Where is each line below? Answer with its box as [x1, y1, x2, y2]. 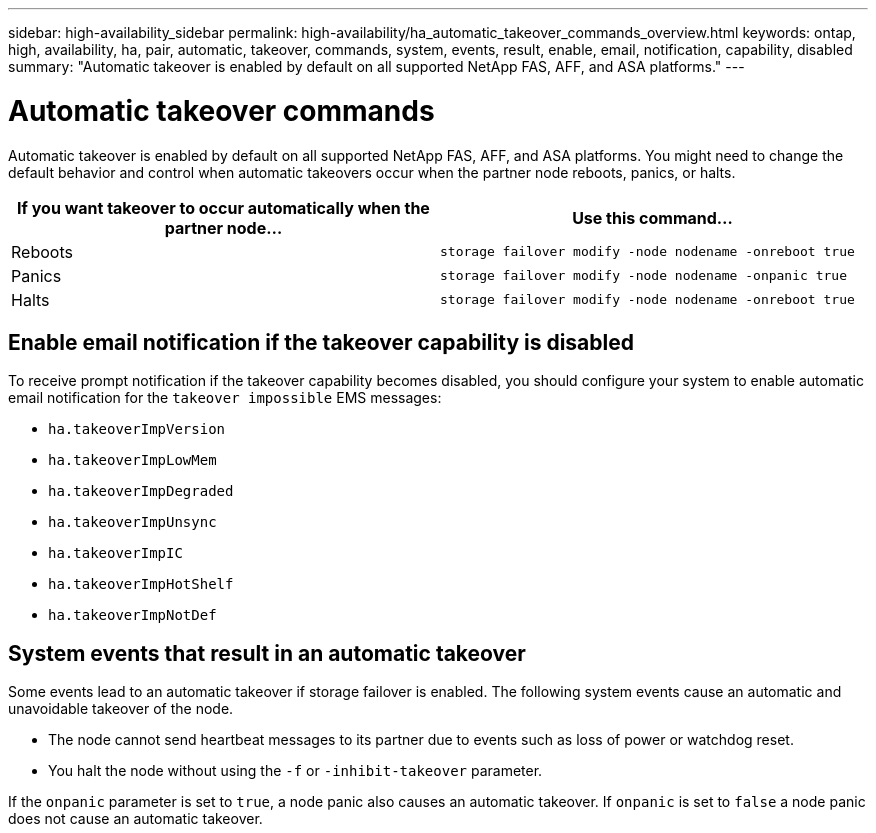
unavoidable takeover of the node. [8, 700, 234, 718]
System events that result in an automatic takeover [8, 640, 526, 666]
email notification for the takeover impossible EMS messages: [8, 389, 442, 407]
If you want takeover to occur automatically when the [17, 197, 430, 218]
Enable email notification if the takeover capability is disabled [8, 329, 634, 355]
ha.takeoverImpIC [48, 545, 183, 562]
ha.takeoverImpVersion [48, 421, 226, 438]
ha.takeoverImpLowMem [48, 452, 217, 469]
